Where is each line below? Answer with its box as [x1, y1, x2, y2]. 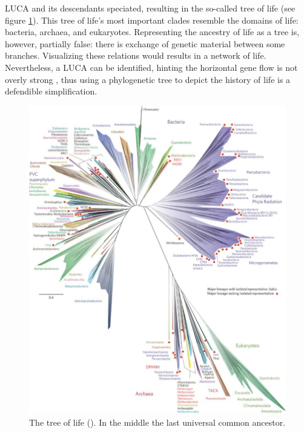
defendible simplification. [5, 85, 97, 98]
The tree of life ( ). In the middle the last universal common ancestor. [29, 415, 286, 428]
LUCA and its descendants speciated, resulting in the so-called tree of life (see [5, 2, 296, 14]
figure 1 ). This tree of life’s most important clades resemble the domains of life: [5, 13, 299, 26]
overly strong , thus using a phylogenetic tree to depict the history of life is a [5, 73, 291, 85]
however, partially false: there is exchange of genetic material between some [5, 37, 285, 50]
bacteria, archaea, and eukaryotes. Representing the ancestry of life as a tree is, [5, 25, 300, 38]
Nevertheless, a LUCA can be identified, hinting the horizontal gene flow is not [5, 61, 298, 73]
